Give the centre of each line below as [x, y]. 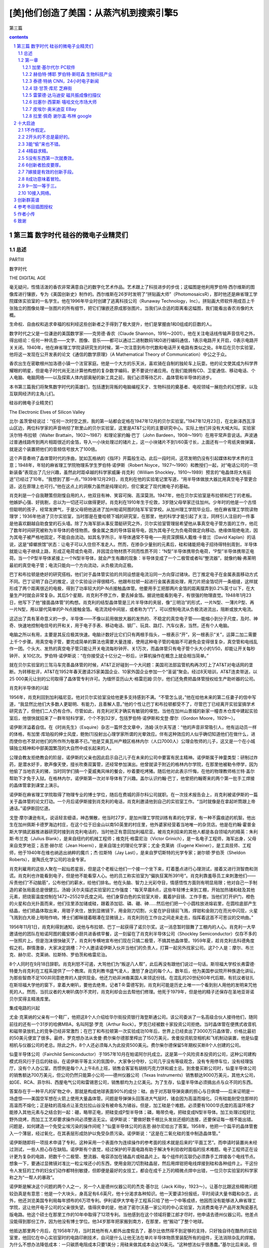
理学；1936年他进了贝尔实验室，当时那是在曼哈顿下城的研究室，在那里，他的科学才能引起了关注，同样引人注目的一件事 [132, 516]
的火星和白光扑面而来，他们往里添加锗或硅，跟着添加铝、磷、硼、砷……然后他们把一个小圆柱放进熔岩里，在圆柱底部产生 [133, 904]
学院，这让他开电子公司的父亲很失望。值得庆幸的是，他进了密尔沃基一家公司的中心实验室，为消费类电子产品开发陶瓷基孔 [134, 1208]
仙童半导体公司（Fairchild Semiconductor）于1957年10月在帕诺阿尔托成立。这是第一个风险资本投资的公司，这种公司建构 [133, 1054]
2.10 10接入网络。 [36, 193]
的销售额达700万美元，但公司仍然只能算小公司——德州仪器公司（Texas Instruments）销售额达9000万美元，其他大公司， [134, 1075]
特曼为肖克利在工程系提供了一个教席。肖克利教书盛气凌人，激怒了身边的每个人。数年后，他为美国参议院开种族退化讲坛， [134, 970]
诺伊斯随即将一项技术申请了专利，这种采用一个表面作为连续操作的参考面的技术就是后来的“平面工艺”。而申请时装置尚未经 [133, 1142]
